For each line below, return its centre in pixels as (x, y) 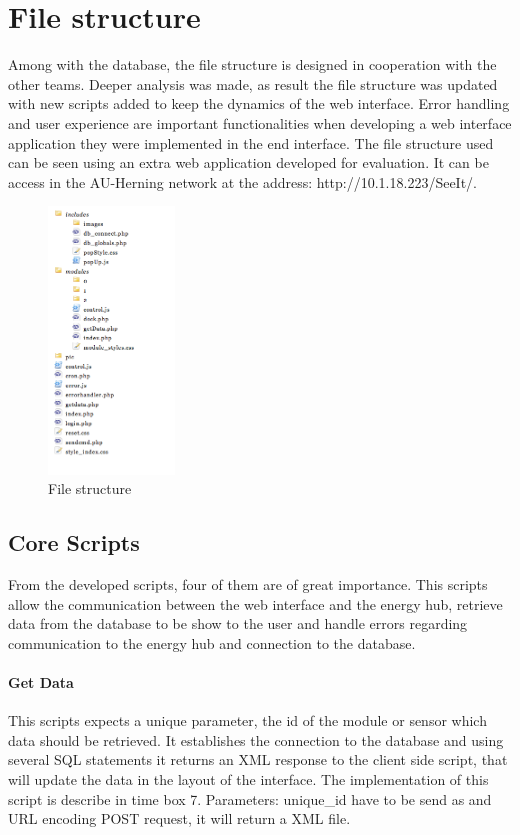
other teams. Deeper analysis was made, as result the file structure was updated (253, 83)
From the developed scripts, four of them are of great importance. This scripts (248, 584)
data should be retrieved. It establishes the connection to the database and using (256, 739)
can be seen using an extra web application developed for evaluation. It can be (248, 162)
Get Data (41, 681)
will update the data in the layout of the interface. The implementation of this (248, 778)
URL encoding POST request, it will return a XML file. (179, 818)
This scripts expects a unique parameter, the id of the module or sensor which (247, 720)
